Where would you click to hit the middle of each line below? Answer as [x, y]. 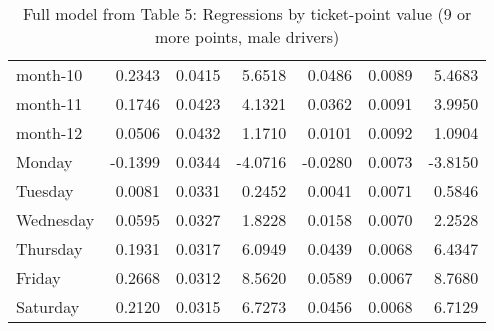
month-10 [49, 74]
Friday [38, 277]
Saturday [48, 306]
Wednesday [55, 219]
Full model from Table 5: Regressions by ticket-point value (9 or [247, 13]
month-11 [49, 103]
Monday [44, 161]
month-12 [49, 132]
